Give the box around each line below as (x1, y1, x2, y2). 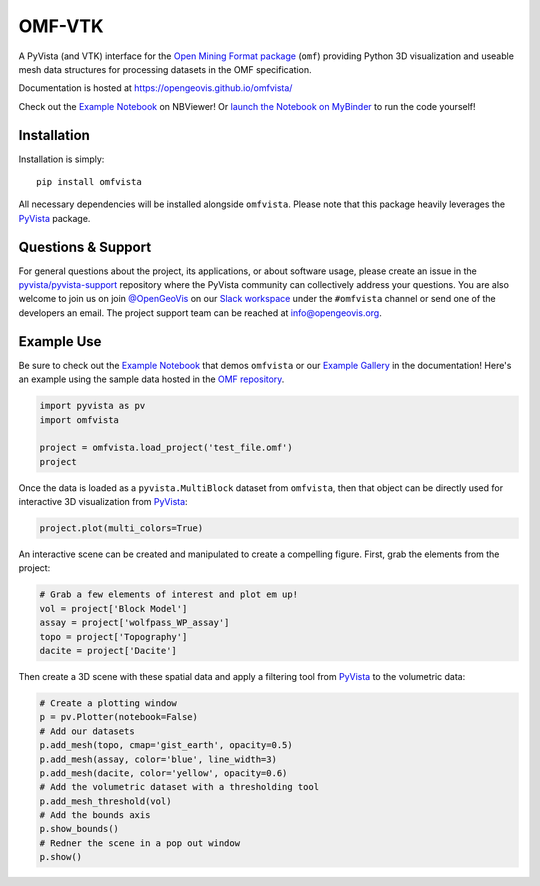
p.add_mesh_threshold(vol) (39, 795, 172, 807)
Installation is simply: (18, 153, 105, 165)
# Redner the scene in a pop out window (39, 837, 240, 849)
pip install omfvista (36, 176, 142, 188)
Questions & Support (18, 238, 152, 255)
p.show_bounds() (39, 823, 120, 835)
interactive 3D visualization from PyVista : (18, 496, 189, 508)
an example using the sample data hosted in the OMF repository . (18, 373, 285, 385)
